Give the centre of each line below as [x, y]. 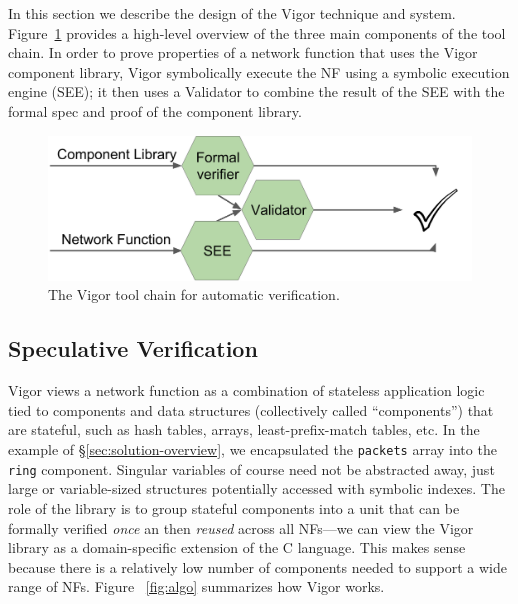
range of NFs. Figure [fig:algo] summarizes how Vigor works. [196, 586]
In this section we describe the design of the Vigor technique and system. [232, 13]
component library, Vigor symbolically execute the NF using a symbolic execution [259, 71]
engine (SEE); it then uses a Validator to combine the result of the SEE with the [256, 91]
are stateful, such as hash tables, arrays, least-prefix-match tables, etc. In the [244, 429]
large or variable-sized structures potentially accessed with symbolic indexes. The [256, 488]
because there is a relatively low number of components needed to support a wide [257, 566]
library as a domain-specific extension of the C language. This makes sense [237, 547]
